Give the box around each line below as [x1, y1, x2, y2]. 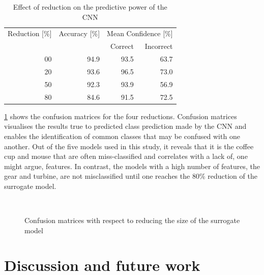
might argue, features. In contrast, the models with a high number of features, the [4, 160, 260, 171]
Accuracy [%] [58, 28, 100, 39]
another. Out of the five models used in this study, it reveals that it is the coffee [4, 141, 254, 151]
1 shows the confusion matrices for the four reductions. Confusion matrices [4, 111, 237, 121]
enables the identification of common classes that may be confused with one [4, 130, 240, 141]
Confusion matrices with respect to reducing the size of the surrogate [24, 215, 240, 226]
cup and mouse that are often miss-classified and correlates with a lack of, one [4, 151, 248, 161]
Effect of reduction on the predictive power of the [13, 2, 167, 12]
